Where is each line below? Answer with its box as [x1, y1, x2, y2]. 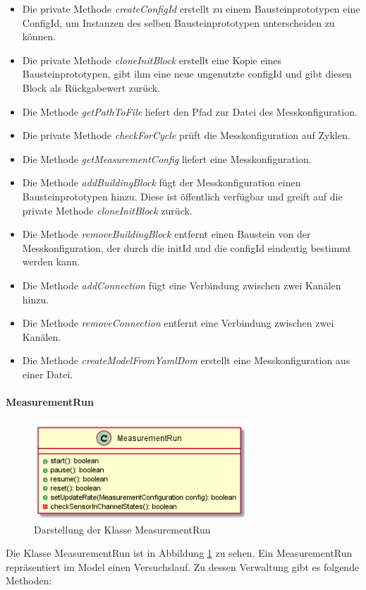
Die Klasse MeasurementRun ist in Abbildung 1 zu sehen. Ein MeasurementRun [6, 546, 353, 560]
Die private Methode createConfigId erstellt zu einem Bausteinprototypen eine [22, 1, 360, 16]
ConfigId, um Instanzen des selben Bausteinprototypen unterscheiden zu [22, 15, 335, 30]
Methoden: [6, 573, 52, 588]
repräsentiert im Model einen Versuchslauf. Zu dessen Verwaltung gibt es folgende [6, 559, 360, 574]
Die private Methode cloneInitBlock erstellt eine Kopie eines [22, 52, 282, 67]
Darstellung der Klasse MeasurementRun [34, 522, 211, 536]
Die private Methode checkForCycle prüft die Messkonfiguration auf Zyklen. [22, 128, 350, 143]
